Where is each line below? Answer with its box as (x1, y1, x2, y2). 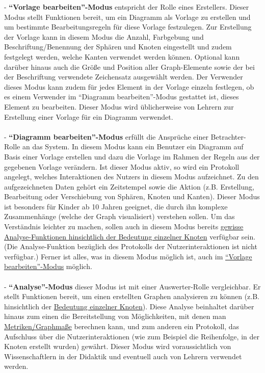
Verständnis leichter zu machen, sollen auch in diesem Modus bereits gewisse (4, 221, 244, 232)
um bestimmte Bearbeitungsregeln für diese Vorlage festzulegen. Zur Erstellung (4, 21, 252, 32)
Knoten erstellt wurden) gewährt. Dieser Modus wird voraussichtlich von (4, 341, 231, 352)
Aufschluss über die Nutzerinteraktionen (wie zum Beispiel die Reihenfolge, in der (4, 331, 259, 341)
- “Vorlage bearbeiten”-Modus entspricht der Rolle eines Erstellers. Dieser (4, 2, 249, 12)
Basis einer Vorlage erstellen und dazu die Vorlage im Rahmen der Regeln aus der (4, 151, 260, 162)
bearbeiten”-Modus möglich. (4, 261, 92, 272)
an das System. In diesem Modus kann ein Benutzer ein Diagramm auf (22, 141, 244, 152)
